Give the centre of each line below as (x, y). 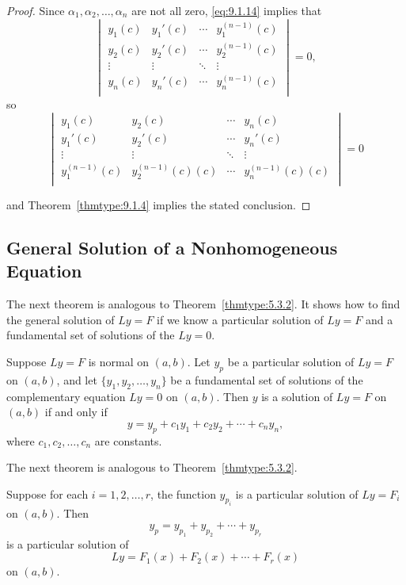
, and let (77, 379)
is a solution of (297, 396)
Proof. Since (36, 10)
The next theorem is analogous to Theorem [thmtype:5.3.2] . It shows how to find (203, 304)
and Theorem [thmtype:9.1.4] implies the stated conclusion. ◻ (159, 204)
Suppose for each (47, 493)
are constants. (128, 440)
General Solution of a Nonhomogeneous (172, 247)
